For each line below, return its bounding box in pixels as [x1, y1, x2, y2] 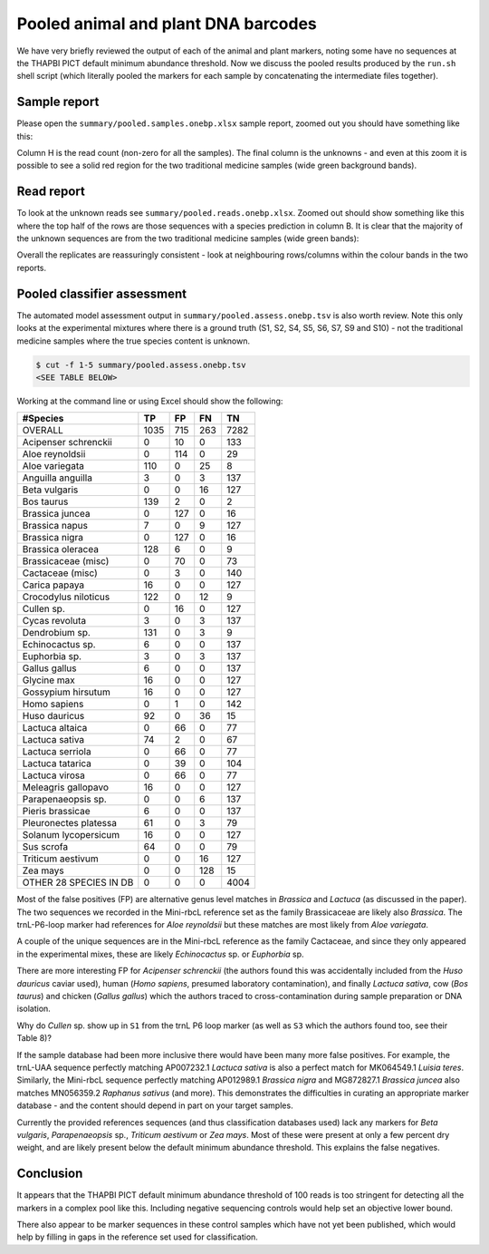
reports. [16, 262, 47, 273]
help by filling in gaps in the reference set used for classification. [16, 1231, 258, 1242]
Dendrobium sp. [22, 627, 91, 639]
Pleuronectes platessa [22, 817, 118, 830]
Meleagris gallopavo [22, 781, 109, 793]
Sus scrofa [22, 841, 68, 853]
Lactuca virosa [22, 769, 86, 782]
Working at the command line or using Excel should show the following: [16, 395, 283, 406]
